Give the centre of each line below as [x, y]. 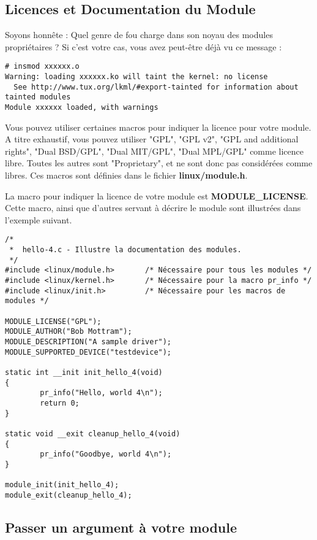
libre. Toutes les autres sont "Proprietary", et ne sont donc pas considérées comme [159, 163]
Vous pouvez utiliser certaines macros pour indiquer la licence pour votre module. [158, 127]
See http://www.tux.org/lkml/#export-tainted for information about [156, 87]
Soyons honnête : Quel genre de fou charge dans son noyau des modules [139, 35]
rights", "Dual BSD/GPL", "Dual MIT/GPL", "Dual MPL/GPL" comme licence [154, 151]
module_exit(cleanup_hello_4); [69, 495]
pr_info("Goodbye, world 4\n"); [106, 454]
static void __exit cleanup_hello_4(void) [93, 434]
